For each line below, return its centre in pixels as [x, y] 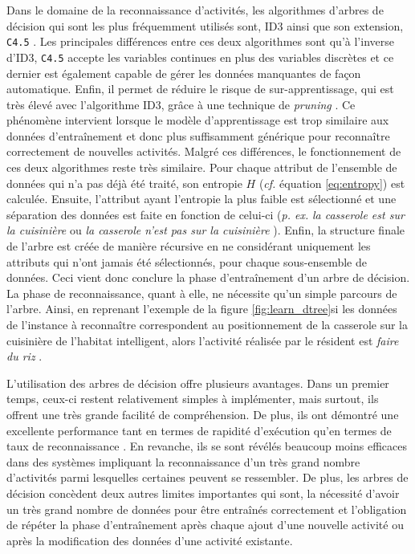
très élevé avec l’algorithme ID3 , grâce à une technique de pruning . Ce [181, 104]
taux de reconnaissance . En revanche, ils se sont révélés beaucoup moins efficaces [207, 446]
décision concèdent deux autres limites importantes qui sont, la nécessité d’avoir [203, 493]
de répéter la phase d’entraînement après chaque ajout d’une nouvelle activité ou [205, 525]
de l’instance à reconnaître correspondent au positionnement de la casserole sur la [207, 324]
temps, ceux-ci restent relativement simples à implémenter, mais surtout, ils [193, 399]
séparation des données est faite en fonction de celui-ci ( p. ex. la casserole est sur [205, 214]
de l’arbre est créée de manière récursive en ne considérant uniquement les [189, 246]
